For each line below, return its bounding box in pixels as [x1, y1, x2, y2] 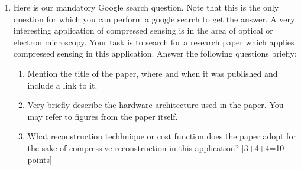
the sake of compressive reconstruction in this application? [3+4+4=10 [27, 141, 284, 153]
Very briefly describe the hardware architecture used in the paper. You [27, 99, 284, 111]
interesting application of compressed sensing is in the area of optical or [13, 24, 273, 37]
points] [27, 153, 52, 165]
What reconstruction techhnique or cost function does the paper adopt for [27, 130, 296, 142]
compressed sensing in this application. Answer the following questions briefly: [13, 47, 297, 60]
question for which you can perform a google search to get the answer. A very [13, 12, 295, 25]
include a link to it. [27, 79, 98, 91]
